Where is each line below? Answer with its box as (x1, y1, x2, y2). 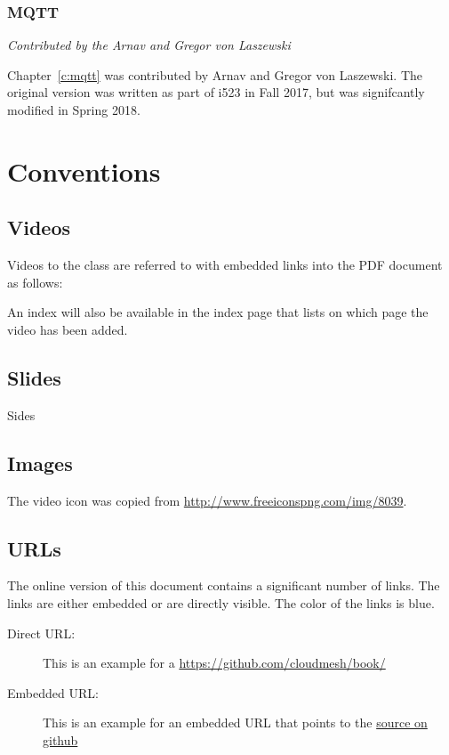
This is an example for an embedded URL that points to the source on (43, 713, 428, 732)
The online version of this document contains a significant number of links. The (7, 576, 440, 595)
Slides (7, 363, 61, 391)
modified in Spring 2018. (7, 101, 140, 118)
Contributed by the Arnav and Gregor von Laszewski (7, 36, 291, 54)
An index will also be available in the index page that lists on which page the (7, 303, 429, 321)
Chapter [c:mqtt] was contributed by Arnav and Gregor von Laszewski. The (7, 65, 423, 84)
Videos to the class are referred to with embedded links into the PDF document (7, 256, 443, 274)
